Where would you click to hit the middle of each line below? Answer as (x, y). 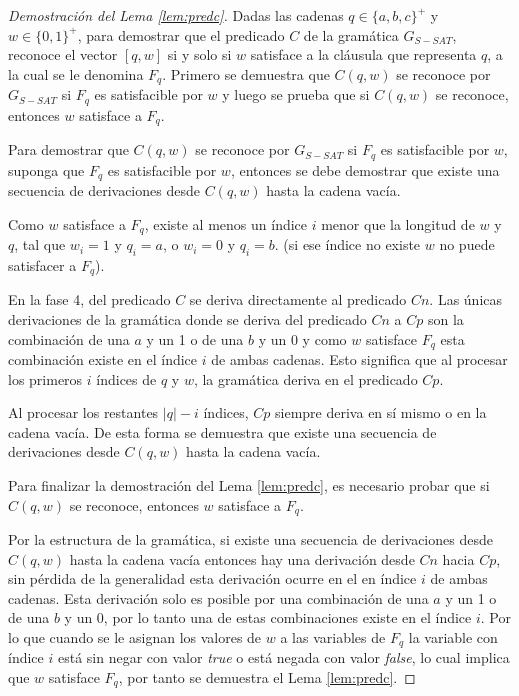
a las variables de (333, 636)
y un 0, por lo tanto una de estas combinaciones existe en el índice (268, 617)
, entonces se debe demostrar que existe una (365, 169)
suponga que (46, 169)
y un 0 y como (302, 338)
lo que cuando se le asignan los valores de (135, 636)
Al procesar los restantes (83, 412)
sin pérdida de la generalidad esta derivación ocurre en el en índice (212, 578)
